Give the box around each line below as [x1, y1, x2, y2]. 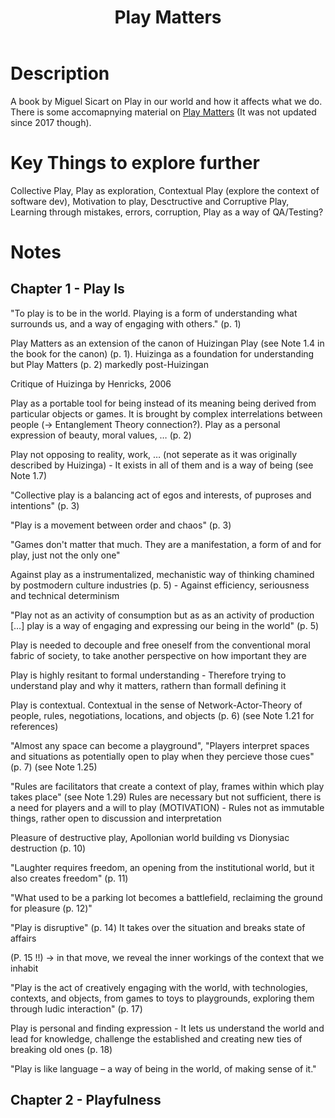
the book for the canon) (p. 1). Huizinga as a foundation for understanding [10, 347, 315, 360]
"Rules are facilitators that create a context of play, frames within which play [10, 780, 325, 792]
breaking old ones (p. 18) [10, 1043, 113, 1055]
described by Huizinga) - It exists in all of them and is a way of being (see [10, 459, 314, 471]
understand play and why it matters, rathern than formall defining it [10, 679, 287, 691]
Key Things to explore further [10, 152, 260, 175]
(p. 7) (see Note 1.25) [10, 761, 98, 773]
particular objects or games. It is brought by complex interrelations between [10, 407, 323, 420]
